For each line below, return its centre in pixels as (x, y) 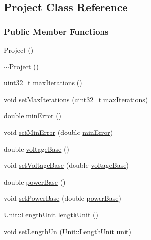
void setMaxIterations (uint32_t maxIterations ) (76, 99)
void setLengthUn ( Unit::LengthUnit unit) (68, 231)
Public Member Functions (56, 31)
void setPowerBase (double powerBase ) (63, 198)
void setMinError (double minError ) (59, 132)
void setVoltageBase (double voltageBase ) (66, 165)
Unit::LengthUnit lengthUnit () (51, 214)
